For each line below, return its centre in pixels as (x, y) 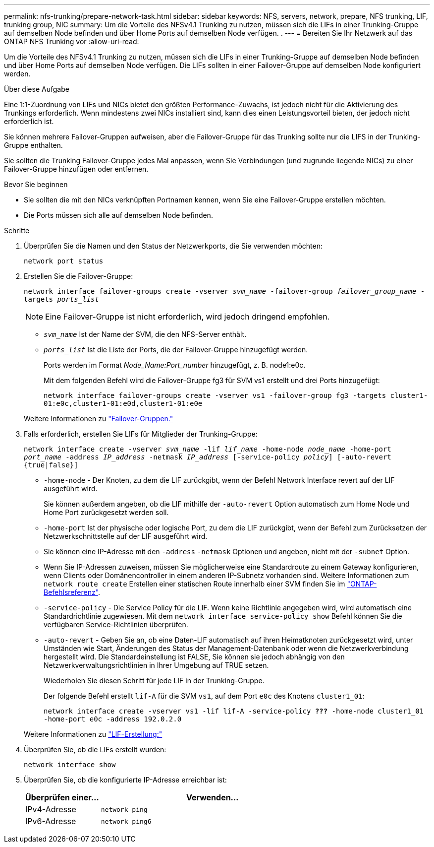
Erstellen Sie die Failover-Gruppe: (79, 276)
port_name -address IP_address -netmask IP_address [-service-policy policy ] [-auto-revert (208, 457)
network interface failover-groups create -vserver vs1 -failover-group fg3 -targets (215, 395)
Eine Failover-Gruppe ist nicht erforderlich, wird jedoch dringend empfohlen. (188, 317)
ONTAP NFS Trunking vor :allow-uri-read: (72, 41)
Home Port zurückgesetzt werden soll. (106, 512)
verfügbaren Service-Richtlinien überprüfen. (116, 624)
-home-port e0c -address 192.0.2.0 (113, 719)
